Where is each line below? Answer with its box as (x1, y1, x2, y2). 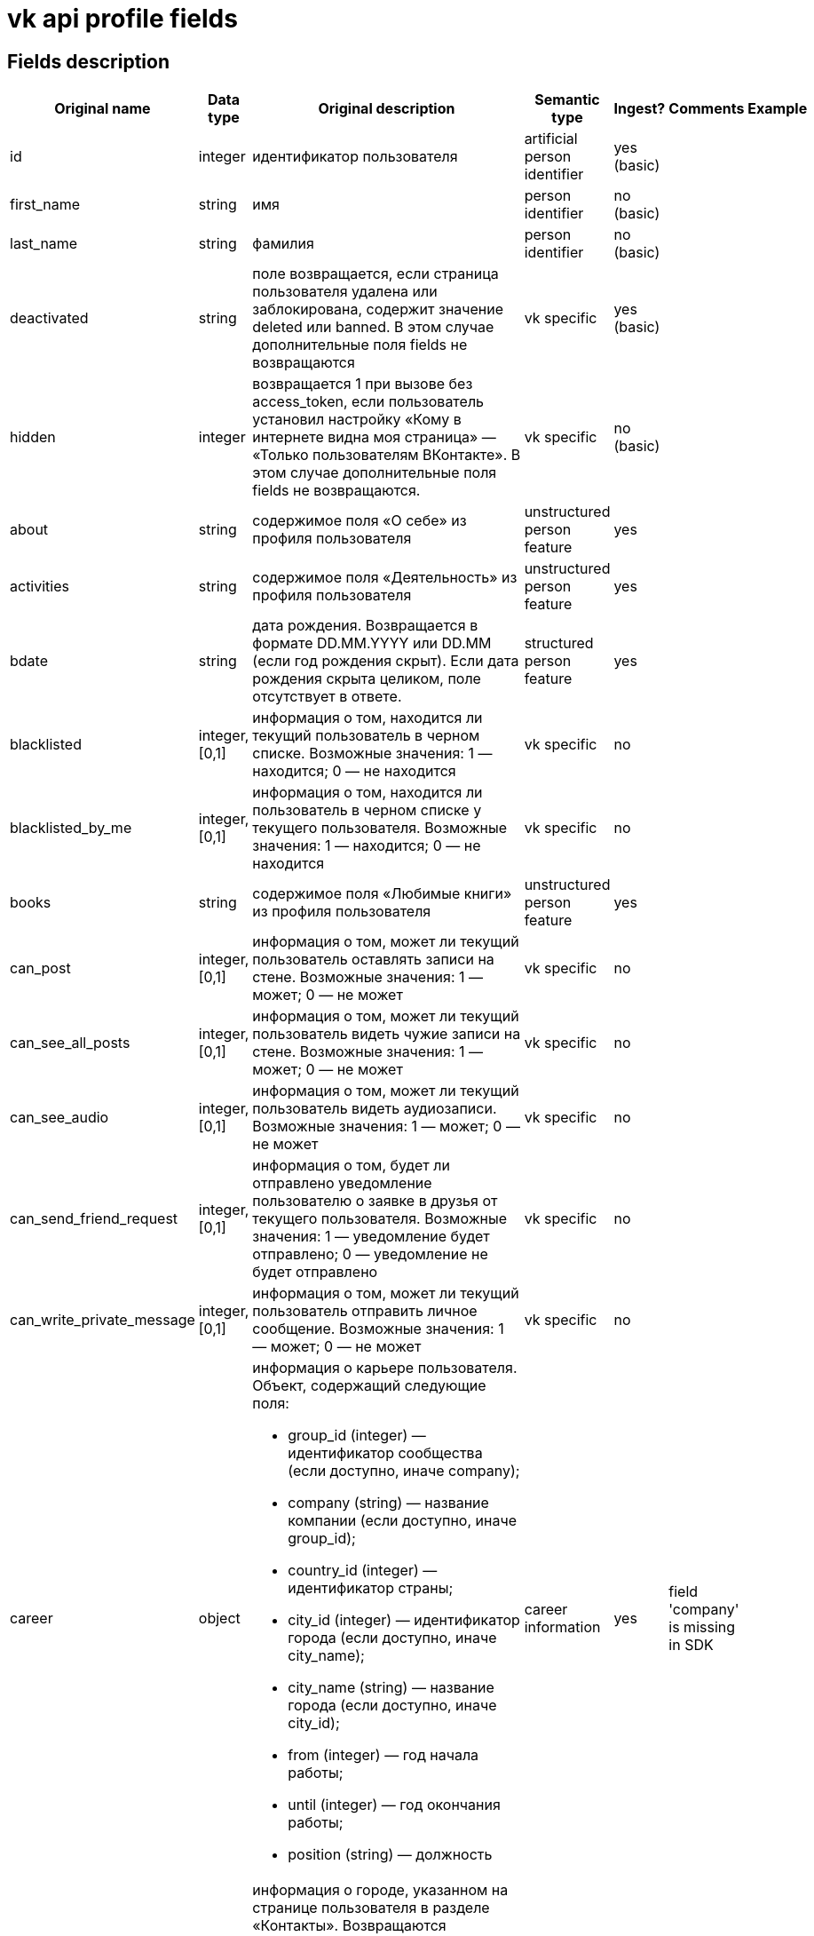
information (524, 1618, 601, 1637)
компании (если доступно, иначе (288, 1512, 517, 1530)
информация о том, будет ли (252, 1156, 450, 1175)
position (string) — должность (288, 1845, 493, 1864)
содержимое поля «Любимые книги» (252, 885, 512, 903)
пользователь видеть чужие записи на (252, 1025, 521, 1043)
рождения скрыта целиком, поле (252, 670, 481, 688)
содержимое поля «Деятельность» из (252, 568, 518, 587)
